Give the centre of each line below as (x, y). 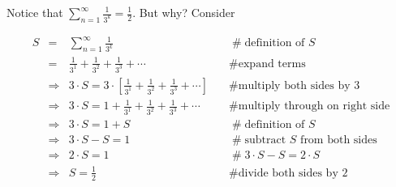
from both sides (339, 140)
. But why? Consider (184, 12)
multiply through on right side (314, 106)
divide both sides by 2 (293, 173)
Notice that (35, 12)
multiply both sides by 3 (299, 85)
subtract (265, 140)
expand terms (272, 64)
